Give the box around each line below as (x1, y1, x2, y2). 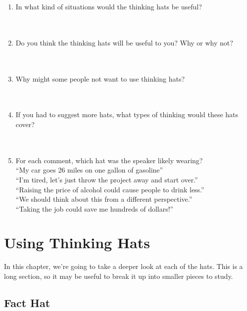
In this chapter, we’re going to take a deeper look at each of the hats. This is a (4, 261, 243, 271)
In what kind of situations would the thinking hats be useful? (15, 1, 202, 11)
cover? (15, 119, 35, 129)
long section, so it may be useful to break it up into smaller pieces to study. (4, 271, 233, 281)
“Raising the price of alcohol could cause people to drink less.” (15, 184, 204, 194)
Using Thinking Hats (4, 232, 150, 253)
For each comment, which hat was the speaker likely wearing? (15, 155, 203, 165)
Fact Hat (4, 295, 50, 310)
